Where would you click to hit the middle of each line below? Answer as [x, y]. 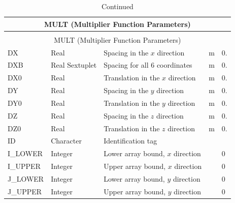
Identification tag [130, 141]
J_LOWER [26, 178]
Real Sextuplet [74, 65]
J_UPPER [25, 191]
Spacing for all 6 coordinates [148, 65]
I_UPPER [24, 166]
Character [66, 141]
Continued [117, 6]
